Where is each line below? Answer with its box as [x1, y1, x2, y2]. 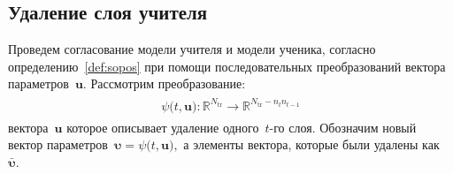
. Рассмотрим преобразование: [82, 74, 246, 93]
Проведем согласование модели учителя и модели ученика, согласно [8, 40, 376, 58]
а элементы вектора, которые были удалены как [183, 135, 440, 154]
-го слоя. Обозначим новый [269, 117, 417, 136]
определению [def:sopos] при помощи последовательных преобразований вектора [8, 57, 446, 75]
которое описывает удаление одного [66, 117, 259, 136]
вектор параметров [8, 135, 108, 154]
